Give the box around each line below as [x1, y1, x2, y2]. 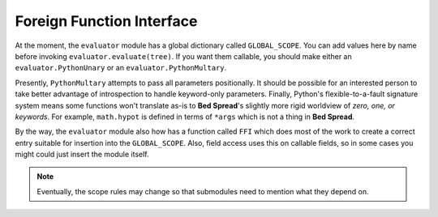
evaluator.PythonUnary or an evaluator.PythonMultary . [15, 63, 227, 73]
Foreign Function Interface [15, 12, 198, 30]
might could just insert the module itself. [15, 150, 149, 160]
